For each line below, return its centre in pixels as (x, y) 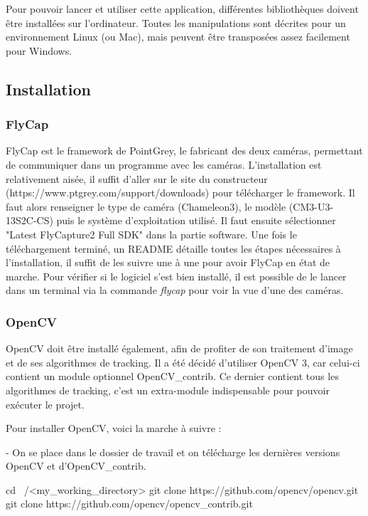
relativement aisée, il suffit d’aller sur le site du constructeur (137, 178)
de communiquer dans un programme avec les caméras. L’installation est (164, 164)
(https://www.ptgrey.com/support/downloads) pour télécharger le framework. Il (180, 193)
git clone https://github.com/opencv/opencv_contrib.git (129, 504)
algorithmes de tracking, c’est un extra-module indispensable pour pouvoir (168, 390)
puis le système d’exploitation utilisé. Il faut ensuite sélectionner (196, 220)
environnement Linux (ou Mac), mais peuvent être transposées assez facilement (178, 37)
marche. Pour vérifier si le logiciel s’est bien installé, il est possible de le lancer (176, 276)
